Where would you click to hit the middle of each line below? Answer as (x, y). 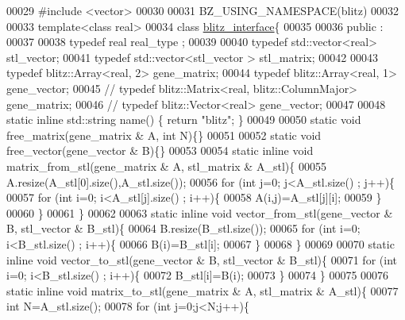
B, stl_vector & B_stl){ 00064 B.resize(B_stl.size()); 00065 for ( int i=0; (183, 228)
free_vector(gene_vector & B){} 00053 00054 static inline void (160, 150)
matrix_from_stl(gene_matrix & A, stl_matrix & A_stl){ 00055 (166, 166)
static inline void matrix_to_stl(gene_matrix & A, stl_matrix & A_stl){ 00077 (202, 290)
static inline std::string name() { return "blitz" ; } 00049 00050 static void (184, 120)
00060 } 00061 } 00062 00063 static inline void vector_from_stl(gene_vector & (200, 212)
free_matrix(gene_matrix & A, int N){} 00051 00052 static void (164, 135)
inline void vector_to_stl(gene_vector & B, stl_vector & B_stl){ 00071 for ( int (202, 259)
